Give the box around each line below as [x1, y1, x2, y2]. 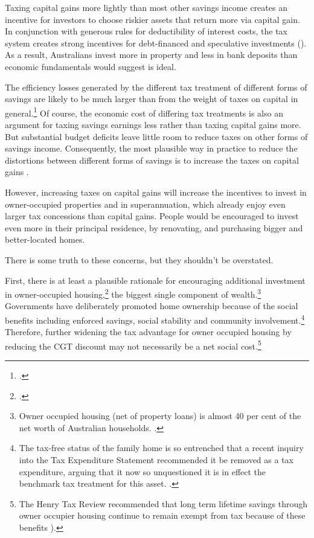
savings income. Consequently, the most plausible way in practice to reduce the [5, 142, 298, 155]
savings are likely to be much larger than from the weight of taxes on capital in [5, 92, 298, 105]
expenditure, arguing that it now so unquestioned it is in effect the [19, 465, 266, 478]
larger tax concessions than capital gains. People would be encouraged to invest [5, 210, 299, 222]
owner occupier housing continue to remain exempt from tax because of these [19, 509, 306, 522]
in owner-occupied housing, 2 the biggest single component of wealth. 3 [5, 286, 261, 300]
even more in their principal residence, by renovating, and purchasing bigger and [5, 221, 303, 234]
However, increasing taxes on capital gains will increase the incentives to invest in [5, 185, 307, 198]
